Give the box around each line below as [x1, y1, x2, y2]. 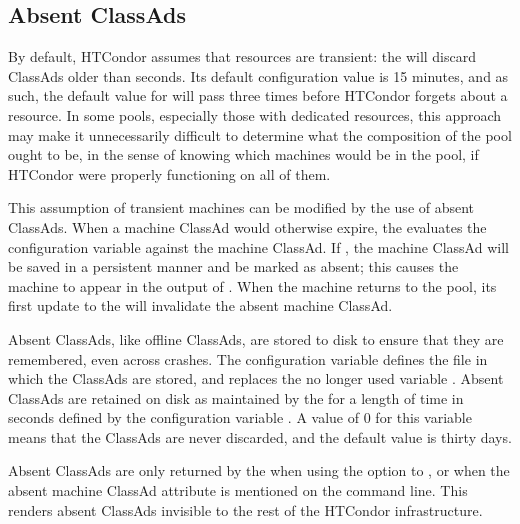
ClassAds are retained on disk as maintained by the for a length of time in [8, 387, 464, 408]
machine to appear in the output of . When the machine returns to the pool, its [8, 275, 497, 296]
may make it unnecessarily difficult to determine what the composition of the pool [8, 124, 512, 145]
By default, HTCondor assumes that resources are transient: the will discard [8, 46, 477, 67]
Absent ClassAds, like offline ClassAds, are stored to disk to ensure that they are [8, 328, 504, 349]
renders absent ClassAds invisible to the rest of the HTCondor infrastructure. [8, 499, 483, 520]
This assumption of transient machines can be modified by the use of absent [8, 197, 475, 218]
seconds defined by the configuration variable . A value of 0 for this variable [8, 407, 472, 428]
